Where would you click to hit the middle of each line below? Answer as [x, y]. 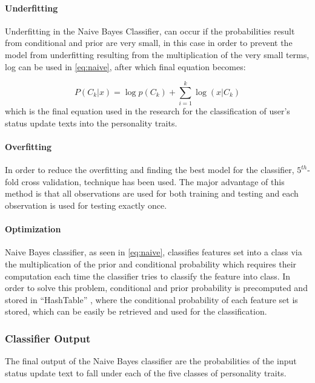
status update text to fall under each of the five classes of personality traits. [146, 372]
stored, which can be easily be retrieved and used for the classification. [136, 311]
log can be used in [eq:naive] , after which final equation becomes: [125, 66]
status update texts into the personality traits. [91, 123]
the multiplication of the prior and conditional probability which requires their [151, 264]
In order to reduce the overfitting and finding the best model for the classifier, [150, 170]
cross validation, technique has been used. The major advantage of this [153, 181]
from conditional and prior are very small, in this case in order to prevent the [149, 43]
